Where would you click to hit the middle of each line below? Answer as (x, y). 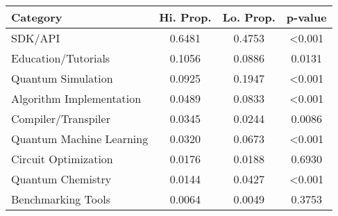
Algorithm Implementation (76, 98)
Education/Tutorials (61, 58)
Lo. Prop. (249, 17)
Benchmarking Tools (61, 199)
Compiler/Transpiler (61, 118)
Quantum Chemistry (61, 179)
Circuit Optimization (62, 159)
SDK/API (36, 38)
